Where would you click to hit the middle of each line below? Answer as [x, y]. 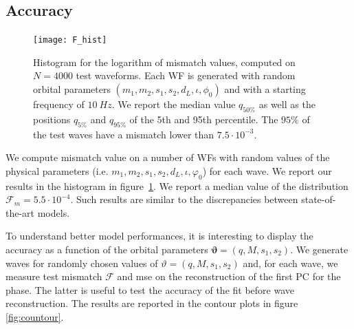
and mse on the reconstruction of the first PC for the [229, 276]
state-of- [319, 199]
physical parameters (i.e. [57, 170]
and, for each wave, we [290, 263]
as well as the [287, 104]
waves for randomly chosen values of [82, 263]
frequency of [59, 104]
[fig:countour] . [35, 316]
